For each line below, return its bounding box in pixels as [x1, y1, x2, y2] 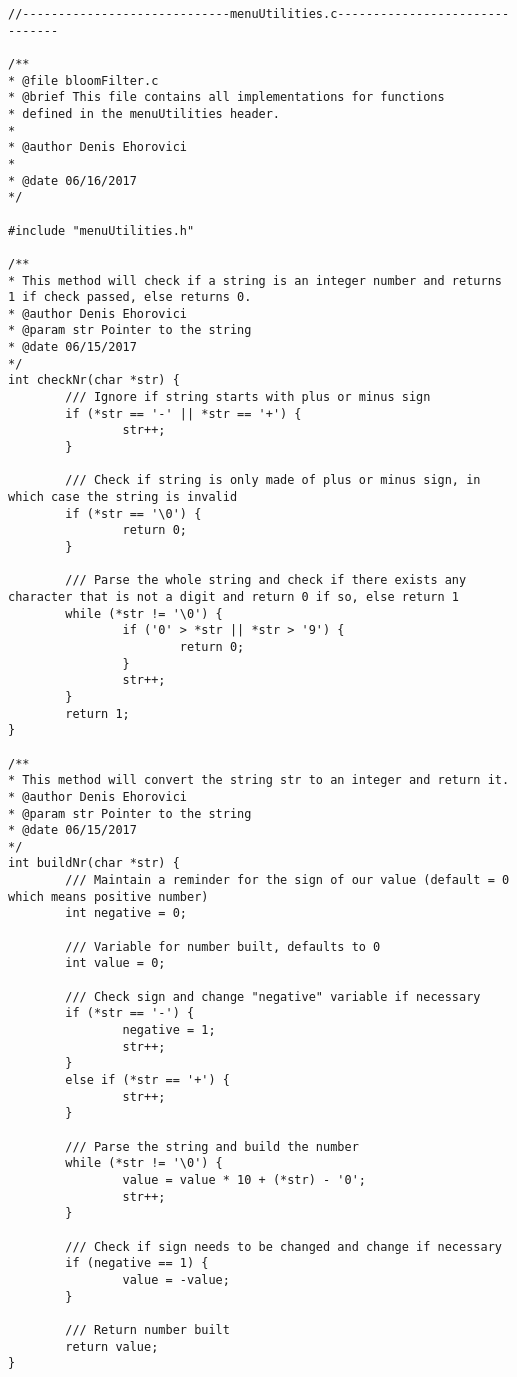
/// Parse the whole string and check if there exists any [65, 573, 467, 588]
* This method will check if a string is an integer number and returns [8, 273, 502, 288]
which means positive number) [8, 889, 209, 904]
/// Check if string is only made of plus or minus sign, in [65, 473, 481, 488]
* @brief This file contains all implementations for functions [8, 90, 445, 105]
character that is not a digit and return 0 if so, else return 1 [8, 589, 460, 604]
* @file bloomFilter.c [8, 73, 159, 88]
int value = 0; [65, 956, 166, 971]
